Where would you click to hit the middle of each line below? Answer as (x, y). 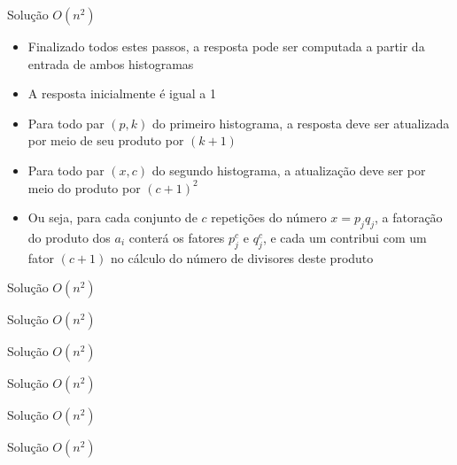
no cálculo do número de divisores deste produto (242, 257)
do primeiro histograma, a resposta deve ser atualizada (301, 123)
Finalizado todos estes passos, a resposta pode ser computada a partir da (226, 46)
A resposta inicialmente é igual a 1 (122, 93)
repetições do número (269, 217)
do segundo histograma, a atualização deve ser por (289, 170)
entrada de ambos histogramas (111, 63)
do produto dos (69, 237)
